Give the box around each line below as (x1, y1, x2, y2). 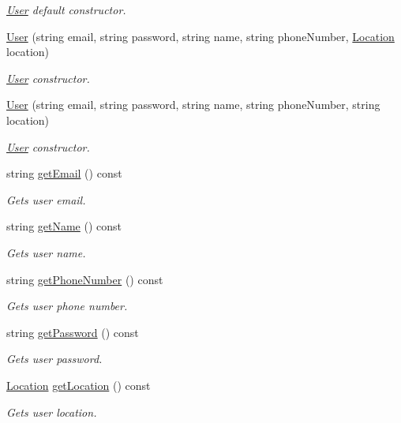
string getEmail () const (6, 165, 122, 182)
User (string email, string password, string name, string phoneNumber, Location (6, 28, 395, 44)
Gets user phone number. (6, 298, 128, 314)
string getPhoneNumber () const (6, 271, 163, 287)
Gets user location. (6, 403, 97, 420)
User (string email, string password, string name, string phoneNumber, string (6, 96, 380, 113)
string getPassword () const (6, 324, 139, 340)
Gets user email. (6, 191, 86, 208)
